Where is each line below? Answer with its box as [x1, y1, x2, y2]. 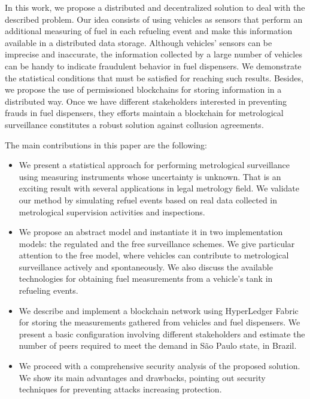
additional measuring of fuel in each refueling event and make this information [5, 25, 293, 37]
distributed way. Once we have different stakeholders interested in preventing [5, 95, 287, 107]
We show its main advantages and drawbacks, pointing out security [19, 371, 266, 383]
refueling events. [19, 284, 78, 297]
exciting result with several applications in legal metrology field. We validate [19, 182, 299, 194]
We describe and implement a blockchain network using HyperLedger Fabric [19, 304, 299, 316]
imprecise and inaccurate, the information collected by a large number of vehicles [5, 48, 302, 60]
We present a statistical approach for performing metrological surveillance [19, 159, 290, 171]
